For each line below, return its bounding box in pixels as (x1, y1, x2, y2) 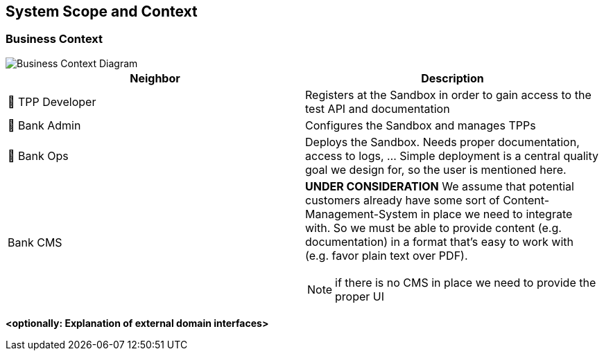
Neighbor (130, 71, 180, 85)
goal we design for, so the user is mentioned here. (305, 162, 567, 177)
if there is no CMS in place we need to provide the (335, 275, 596, 290)
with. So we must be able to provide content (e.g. (305, 220, 562, 235)
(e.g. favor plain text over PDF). (305, 248, 468, 262)
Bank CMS (8, 235, 62, 249)
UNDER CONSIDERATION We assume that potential (305, 179, 574, 193)
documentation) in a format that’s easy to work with (305, 234, 573, 249)
